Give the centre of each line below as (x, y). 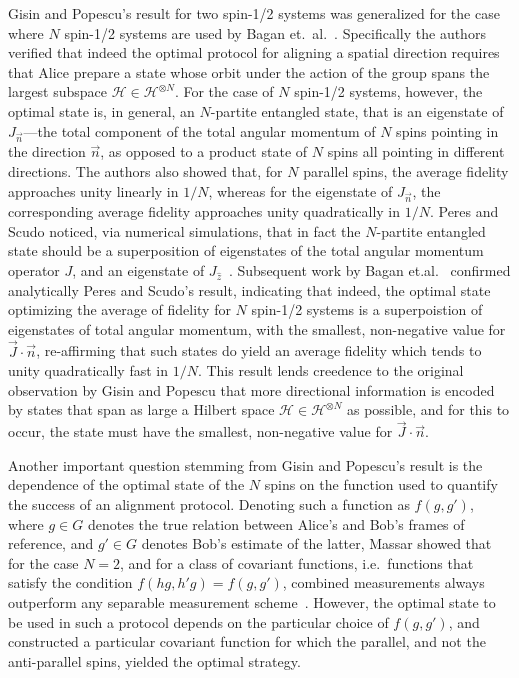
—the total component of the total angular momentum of (199, 130)
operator (34, 270)
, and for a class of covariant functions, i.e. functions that (297, 562)
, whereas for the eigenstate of (300, 190)
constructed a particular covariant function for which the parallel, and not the (247, 641)
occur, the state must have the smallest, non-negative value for (200, 431)
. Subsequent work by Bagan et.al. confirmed (369, 270)
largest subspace (58, 91)
